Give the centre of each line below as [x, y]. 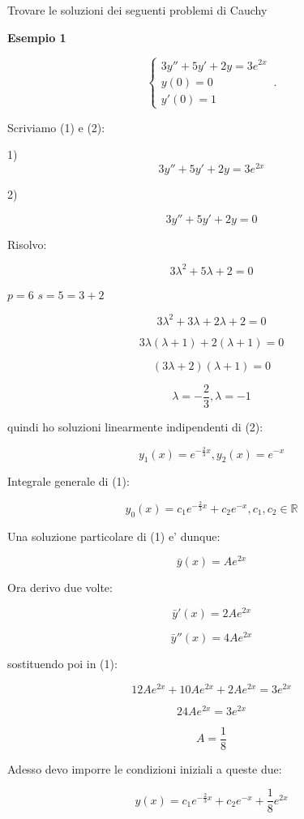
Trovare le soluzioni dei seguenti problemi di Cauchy [137, 10]
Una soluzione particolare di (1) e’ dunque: [114, 536]
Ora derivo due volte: [60, 587]
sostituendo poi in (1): [62, 664]
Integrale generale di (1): [69, 481]
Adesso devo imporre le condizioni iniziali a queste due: [145, 768]
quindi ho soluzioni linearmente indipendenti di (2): [135, 426]
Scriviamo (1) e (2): [56, 127]
